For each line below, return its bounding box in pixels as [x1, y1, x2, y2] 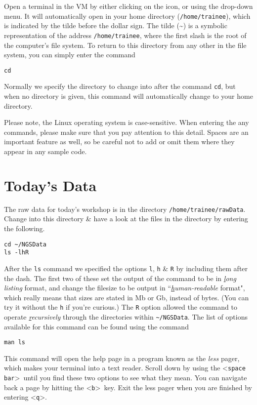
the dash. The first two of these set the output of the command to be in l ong [4, 273, 236, 283]
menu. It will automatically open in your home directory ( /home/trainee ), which [4, 10, 251, 21]
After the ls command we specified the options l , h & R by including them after [4, 263, 248, 273]
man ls [4, 339, 25, 346]
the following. [4, 223, 45, 233]
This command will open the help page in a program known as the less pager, [4, 353, 240, 363]
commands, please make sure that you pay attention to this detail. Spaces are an [4, 126, 249, 137]
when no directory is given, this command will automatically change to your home [4, 91, 253, 101]
